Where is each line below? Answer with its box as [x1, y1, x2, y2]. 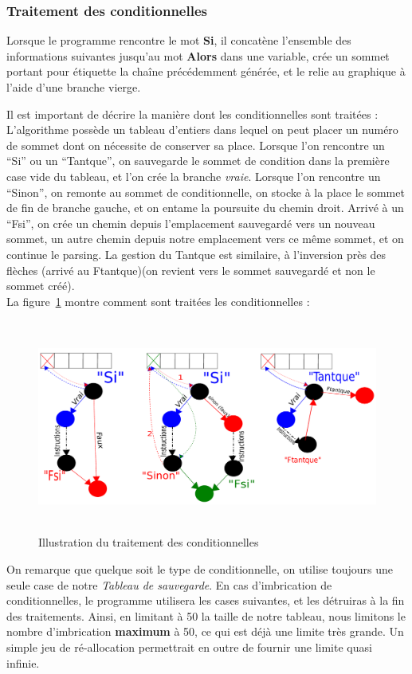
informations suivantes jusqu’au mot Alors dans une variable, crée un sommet [6, 47, 390, 64]
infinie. [6, 654, 40, 671]
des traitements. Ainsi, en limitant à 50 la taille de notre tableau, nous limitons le [6, 607, 406, 624]
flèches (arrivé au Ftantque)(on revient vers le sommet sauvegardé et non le [6, 261, 375, 278]
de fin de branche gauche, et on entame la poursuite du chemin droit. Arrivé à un [6, 199, 404, 216]
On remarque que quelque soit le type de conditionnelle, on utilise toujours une [6, 561, 393, 578]
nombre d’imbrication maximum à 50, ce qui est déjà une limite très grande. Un [6, 623, 404, 640]
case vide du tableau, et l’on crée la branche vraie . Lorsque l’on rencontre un [6, 167, 381, 184]
